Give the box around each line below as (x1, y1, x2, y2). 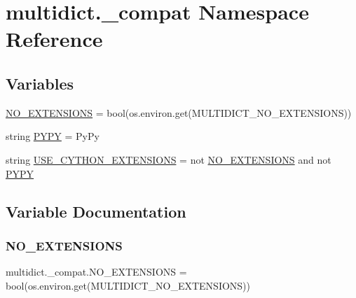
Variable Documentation (6, 200, 186, 222)
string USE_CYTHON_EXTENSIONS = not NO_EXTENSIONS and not (6, 152, 331, 166)
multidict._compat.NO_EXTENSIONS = (6, 264, 187, 279)
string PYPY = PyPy (6, 129, 100, 143)
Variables (6, 72, 74, 94)
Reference (6, 24, 103, 53)
